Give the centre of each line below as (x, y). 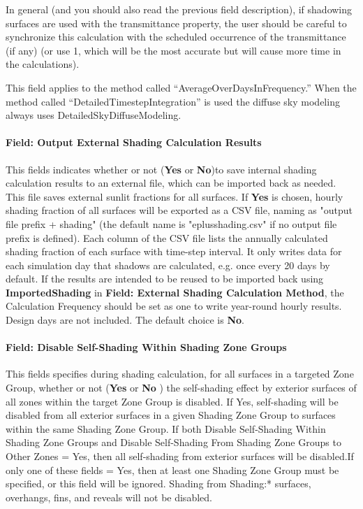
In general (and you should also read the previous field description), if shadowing (179, 9)
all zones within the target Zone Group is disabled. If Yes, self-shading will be (172, 401)
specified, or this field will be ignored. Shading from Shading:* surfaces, (158, 483)
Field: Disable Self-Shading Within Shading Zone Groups (146, 347)
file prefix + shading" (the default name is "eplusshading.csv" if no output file (171, 223)
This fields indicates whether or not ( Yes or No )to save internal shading (161, 169)
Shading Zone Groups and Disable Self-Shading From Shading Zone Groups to (173, 442)
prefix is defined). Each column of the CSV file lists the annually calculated (167, 237)
